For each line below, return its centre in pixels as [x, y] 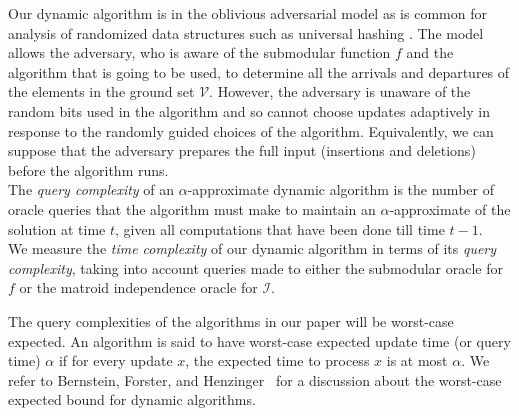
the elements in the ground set [101, 91]
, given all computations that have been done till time [280, 228]
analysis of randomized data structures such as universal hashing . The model [246, 32]
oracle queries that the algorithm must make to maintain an [192, 208]
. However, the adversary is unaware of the [340, 91]
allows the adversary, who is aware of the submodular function [199, 52]
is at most [417, 360]
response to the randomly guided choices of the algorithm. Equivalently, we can [251, 130]
